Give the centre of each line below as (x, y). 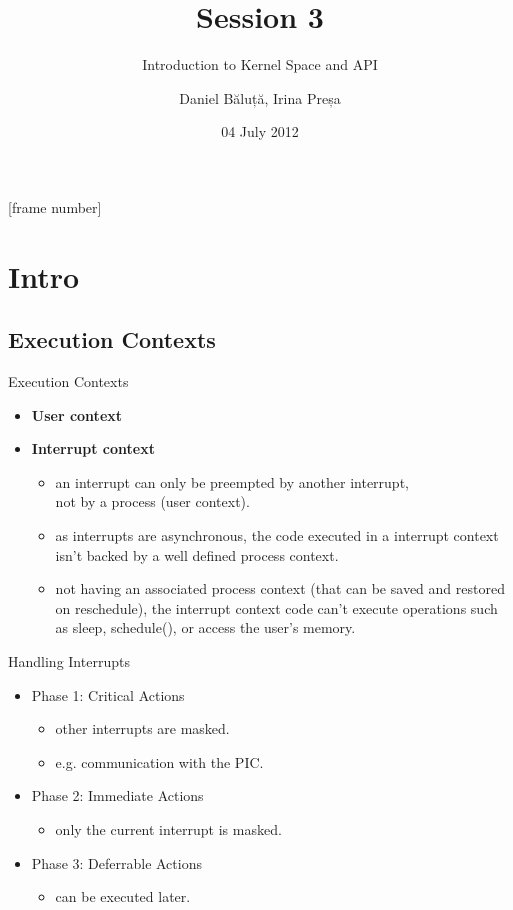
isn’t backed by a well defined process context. (197, 554)
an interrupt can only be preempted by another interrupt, (232, 481)
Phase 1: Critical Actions (108, 694)
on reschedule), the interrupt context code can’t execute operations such (276, 607)
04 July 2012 (260, 131)
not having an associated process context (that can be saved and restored (280, 588)
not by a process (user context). (152, 501)
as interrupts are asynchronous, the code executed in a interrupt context (277, 535)
